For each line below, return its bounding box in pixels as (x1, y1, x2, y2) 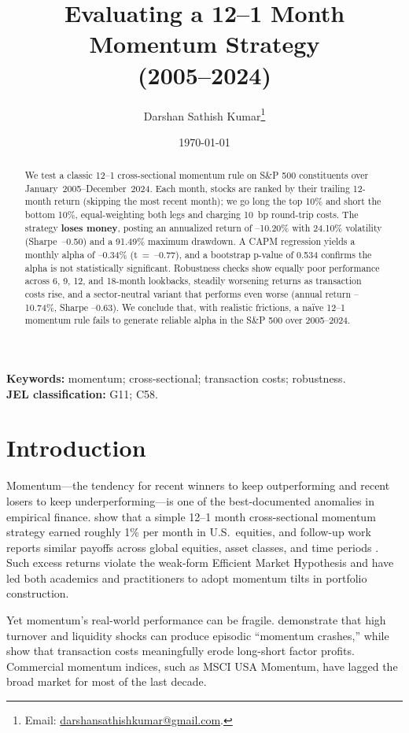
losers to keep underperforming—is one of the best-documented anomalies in (6, 492, 374, 509)
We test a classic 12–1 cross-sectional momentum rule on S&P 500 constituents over (24, 168, 369, 182)
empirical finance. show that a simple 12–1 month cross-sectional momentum (6, 508, 376, 524)
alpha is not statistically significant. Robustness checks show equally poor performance (24, 261, 380, 274)
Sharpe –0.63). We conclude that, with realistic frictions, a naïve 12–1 (60, 300, 345, 313)
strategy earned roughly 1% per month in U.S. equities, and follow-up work (6, 524, 371, 540)
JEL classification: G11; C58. (6, 385, 158, 402)
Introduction (6, 431, 146, 464)
